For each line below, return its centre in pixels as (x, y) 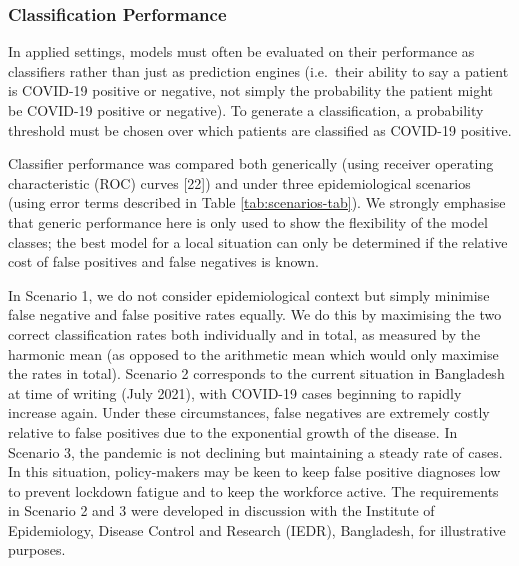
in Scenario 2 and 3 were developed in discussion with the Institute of (221, 510)
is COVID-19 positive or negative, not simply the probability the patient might (251, 90)
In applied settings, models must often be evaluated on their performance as (241, 51)
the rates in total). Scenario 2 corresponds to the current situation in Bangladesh (256, 373)
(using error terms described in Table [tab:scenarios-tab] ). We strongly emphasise (257, 202)
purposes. (37, 549)
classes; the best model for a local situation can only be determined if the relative (258, 241)
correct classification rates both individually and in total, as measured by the (244, 333)
